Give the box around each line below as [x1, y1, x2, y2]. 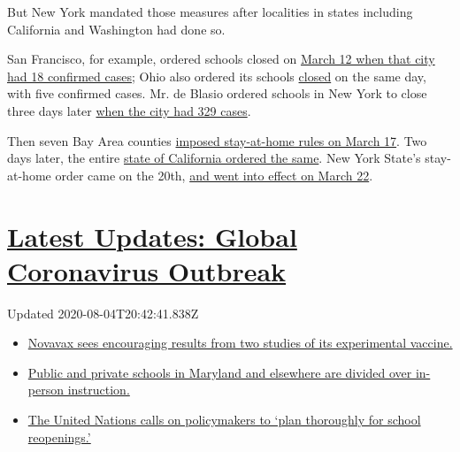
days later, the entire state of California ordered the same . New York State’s [7, 149, 421, 167]
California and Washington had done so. [7, 19, 226, 38]
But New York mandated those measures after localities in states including [7, 3, 413, 20]
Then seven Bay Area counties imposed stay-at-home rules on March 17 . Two [7, 131, 427, 149]
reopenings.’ [27, 427, 91, 446]
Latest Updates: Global [7, 218, 297, 254]
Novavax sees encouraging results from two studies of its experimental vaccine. [27, 333, 453, 352]
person [27, 380, 64, 399]
